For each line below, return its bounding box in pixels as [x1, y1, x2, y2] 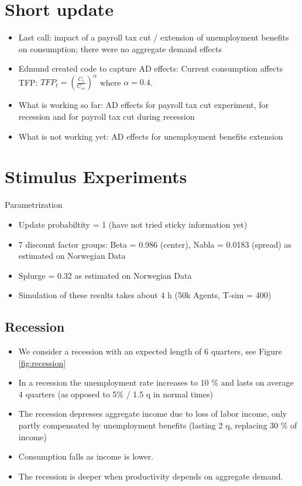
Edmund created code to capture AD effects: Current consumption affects [18, 62, 283, 75]
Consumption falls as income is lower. [18, 450, 153, 463]
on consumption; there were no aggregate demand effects [18, 42, 222, 55]
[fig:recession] [18, 356, 66, 369]
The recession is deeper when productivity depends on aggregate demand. [18, 470, 283, 482]
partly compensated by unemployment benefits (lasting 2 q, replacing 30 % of [18, 419, 297, 431]
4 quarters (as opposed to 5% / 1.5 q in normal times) [18, 387, 213, 400]
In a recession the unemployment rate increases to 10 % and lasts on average [18, 376, 294, 389]
